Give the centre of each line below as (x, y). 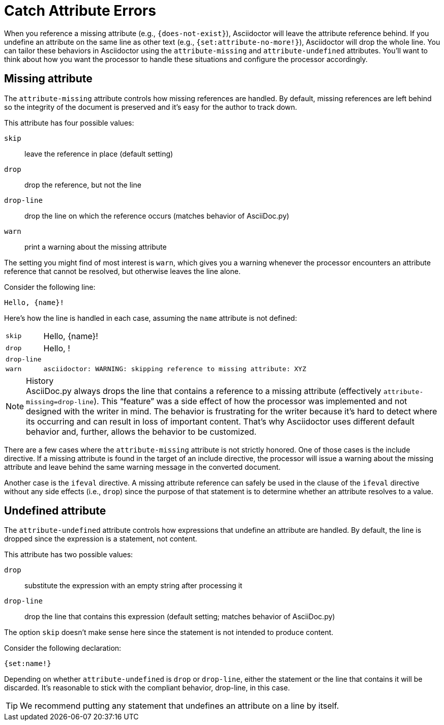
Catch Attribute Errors (80, 11)
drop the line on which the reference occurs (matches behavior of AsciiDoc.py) (157, 216)
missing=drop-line (60, 402)
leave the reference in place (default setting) (99, 154)
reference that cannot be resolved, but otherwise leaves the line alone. (122, 271)
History (40, 381)
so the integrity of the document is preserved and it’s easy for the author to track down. (151, 107)
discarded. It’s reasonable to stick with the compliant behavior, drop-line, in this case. (147, 688)
